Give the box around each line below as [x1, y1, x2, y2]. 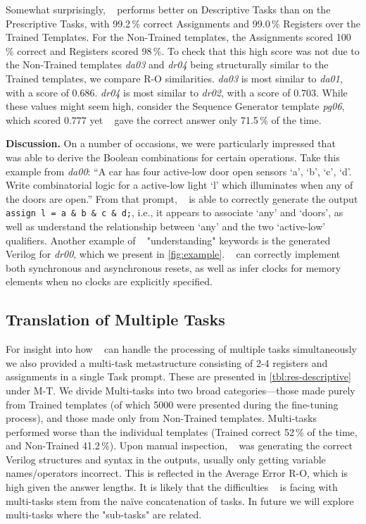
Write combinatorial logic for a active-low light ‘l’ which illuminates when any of [6, 177, 353, 192]
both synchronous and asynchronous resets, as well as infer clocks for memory [6, 260, 341, 275]
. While [316, 85, 348, 99]
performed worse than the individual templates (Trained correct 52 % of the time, [6, 424, 358, 439]
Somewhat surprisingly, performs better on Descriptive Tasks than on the [6, 2, 331, 16]
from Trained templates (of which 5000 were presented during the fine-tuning [6, 397, 339, 411]
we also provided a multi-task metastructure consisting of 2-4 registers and [6, 355, 328, 370]
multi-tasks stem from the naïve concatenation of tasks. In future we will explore [6, 493, 354, 508]
